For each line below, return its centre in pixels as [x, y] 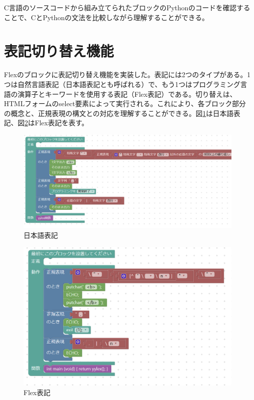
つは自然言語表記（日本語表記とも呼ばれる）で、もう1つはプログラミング [122, 84]
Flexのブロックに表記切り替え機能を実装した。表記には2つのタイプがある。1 [127, 74]
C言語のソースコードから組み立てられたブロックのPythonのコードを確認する [127, 7]
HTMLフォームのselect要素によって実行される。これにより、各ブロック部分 [125, 103]
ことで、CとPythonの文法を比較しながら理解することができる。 [106, 17]
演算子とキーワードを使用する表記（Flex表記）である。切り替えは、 [127, 94]
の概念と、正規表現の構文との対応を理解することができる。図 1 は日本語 [119, 113]
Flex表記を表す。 [62, 123]
